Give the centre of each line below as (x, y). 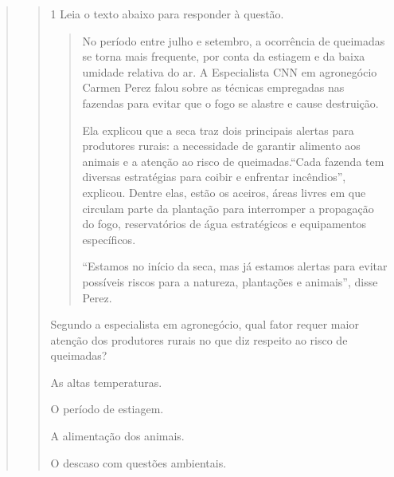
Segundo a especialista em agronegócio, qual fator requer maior (205, 324)
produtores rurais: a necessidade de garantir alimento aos (221, 146)
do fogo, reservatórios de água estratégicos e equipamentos (224, 224)
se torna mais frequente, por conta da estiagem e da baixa (224, 56)
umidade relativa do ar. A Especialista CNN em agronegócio (230, 71)
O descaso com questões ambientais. (138, 462)
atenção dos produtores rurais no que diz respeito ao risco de (199, 339)
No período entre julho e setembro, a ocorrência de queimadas (234, 40)
